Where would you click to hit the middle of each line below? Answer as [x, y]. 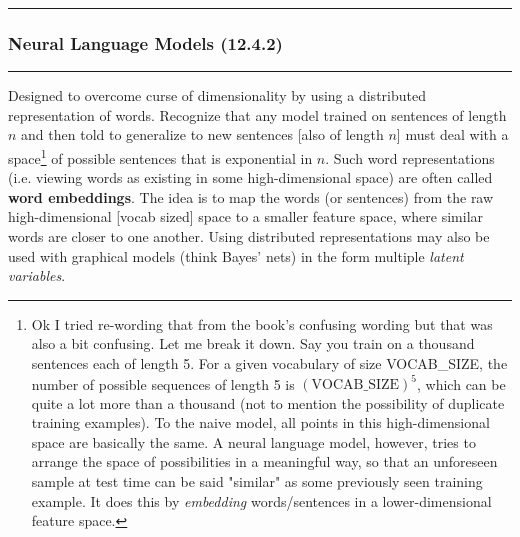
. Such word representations [410, 157]
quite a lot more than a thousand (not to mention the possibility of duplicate [268, 402]
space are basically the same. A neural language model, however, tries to [253, 441]
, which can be [461, 383]
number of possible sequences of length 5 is [163, 383]
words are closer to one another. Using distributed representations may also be [249, 236]
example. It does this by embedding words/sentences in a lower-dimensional [261, 500]
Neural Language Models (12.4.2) [145, 42]
